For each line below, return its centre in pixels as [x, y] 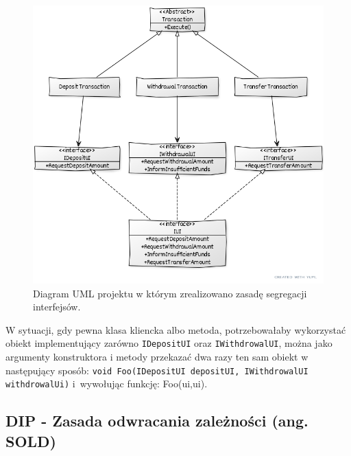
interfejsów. [57, 307]
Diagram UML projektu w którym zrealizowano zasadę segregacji [170, 293]
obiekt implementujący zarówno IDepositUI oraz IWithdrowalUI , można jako [169, 343]
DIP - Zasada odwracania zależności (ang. [157, 421]
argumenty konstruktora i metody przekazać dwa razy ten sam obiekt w [157, 357]
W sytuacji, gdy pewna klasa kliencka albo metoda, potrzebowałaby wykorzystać [176, 329]
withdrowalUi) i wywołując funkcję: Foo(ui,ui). [107, 384]
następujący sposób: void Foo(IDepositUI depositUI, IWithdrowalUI [157, 370]
